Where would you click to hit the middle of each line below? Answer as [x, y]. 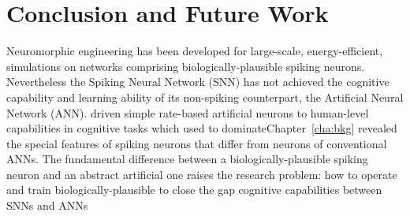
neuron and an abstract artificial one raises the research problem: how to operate [202, 174]
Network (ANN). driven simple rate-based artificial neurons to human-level [188, 112]
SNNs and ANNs [47, 205]
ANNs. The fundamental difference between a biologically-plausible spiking [187, 159]
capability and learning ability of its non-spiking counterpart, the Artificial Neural [205, 97]
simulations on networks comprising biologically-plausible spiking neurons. [186, 66]
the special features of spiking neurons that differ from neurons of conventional [197, 143]
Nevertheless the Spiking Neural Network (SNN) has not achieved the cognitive [198, 82]
